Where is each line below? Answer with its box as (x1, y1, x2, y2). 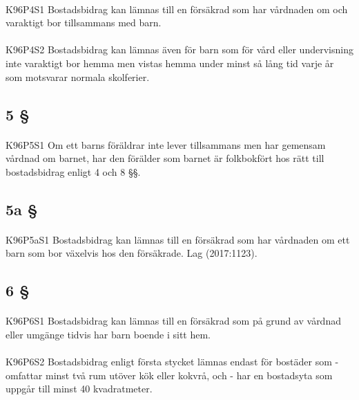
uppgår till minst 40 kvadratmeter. (6, 381, 153, 396)
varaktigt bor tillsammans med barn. (6, 15, 162, 30)
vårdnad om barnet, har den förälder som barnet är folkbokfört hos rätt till (6, 151, 324, 165)
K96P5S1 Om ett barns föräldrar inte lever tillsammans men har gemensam (6, 137, 326, 152)
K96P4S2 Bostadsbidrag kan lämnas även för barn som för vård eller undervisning (6, 42, 353, 57)
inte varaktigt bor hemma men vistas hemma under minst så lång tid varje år (6, 55, 334, 70)
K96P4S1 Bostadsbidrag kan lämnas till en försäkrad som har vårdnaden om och (6, 1, 348, 16)
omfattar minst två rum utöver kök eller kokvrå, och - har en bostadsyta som (6, 367, 333, 382)
